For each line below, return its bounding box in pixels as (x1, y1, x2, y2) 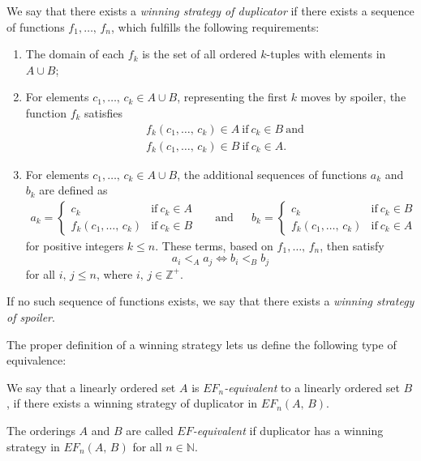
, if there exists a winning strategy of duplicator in (6, 395, 258, 412)
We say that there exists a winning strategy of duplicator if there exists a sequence (6, 2, 415, 19)
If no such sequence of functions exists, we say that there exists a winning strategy (6, 292, 415, 309)
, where (96, 265, 133, 282)
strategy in (6, 438, 60, 455)
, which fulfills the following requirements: (110, 18, 320, 35)
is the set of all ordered (142, 45, 257, 62)
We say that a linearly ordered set (6, 378, 176, 395)
